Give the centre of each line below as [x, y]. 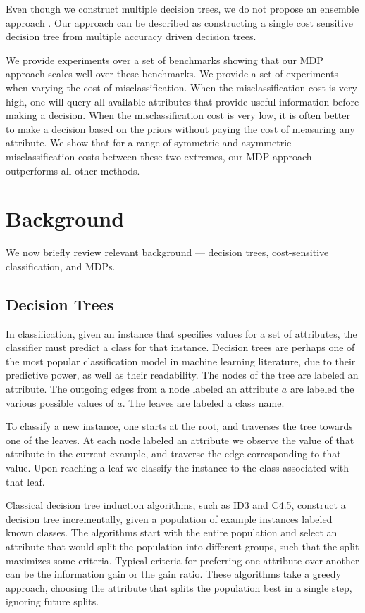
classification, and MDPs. [61, 266]
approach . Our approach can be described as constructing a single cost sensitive [180, 22]
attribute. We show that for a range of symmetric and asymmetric [149, 143]
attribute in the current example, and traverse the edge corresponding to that [173, 454]
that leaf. [25, 481]
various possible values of [60, 402]
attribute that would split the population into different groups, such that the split [182, 546]
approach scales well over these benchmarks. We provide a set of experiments [172, 74]
